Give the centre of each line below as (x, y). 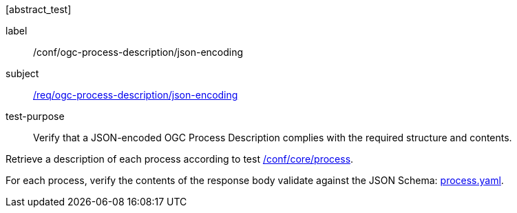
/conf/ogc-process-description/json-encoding (138, 52)
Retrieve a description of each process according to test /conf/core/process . (180, 159)
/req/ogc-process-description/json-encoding (136, 95)
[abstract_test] (39, 9)
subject (22, 73)
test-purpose (35, 116)
